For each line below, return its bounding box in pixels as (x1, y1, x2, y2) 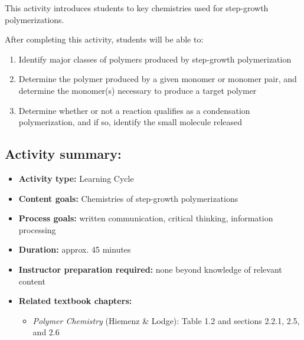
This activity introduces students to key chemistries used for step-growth (5, 2, 269, 14)
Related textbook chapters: (18, 295, 132, 307)
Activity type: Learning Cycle (18, 172, 134, 184)
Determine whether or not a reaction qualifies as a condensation (18, 104, 250, 116)
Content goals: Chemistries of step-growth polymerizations (18, 192, 238, 204)
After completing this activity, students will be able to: (5, 33, 204, 45)
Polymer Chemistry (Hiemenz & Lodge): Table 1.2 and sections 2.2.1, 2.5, (32, 314, 300, 326)
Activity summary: (5, 145, 122, 163)
